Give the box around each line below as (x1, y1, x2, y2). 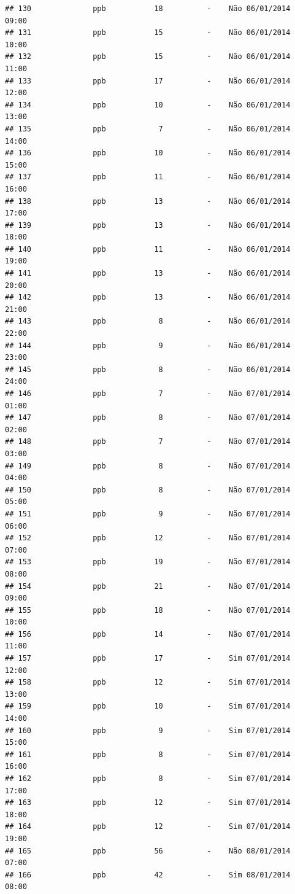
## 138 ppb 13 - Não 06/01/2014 (5, 196, 291, 206)
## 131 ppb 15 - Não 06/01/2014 (5, 28, 291, 37)
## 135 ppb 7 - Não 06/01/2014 (5, 124, 291, 133)
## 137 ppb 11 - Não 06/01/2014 (5, 173, 291, 182)
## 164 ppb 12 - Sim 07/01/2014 (5, 822, 291, 831)
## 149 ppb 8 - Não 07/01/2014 (5, 461, 291, 470)
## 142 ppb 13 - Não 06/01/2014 (5, 293, 291, 302)
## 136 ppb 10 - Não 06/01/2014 (5, 149, 291, 158)
